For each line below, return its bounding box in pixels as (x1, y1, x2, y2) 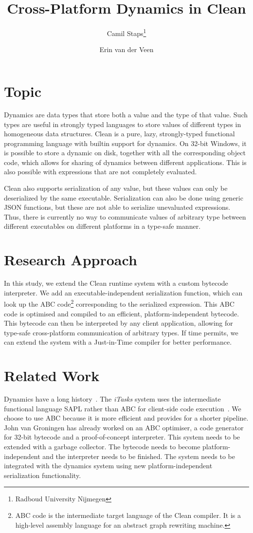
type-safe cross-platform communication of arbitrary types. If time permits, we (4, 327, 238, 337)
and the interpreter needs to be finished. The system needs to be (42, 451, 235, 461)
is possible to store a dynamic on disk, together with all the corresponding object (4, 147, 246, 158)
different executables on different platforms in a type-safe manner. (4, 221, 201, 231)
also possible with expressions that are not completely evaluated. (4, 166, 197, 177)
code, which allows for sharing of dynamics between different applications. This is (4, 157, 247, 167)
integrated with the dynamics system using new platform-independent (4, 460, 213, 471)
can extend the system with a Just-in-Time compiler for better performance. (4, 337, 232, 347)
